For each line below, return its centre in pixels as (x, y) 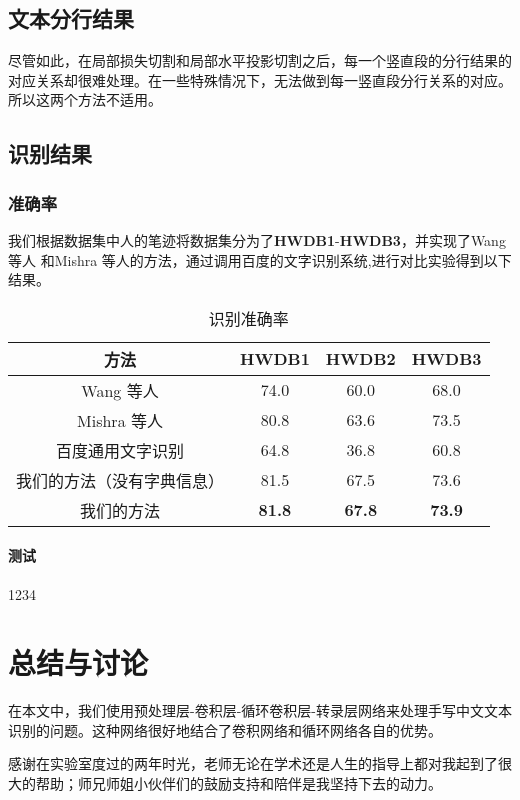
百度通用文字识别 (120, 450)
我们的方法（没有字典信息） (120, 480)
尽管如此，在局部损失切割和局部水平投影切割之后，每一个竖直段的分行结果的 (260, 60)
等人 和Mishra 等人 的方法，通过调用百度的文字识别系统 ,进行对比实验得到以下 (260, 259)
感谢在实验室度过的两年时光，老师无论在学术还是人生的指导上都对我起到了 (253, 763)
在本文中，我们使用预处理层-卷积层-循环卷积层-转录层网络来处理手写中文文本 (260, 710)
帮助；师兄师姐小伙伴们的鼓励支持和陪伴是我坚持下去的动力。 (238, 783)
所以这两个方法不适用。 (85, 99)
